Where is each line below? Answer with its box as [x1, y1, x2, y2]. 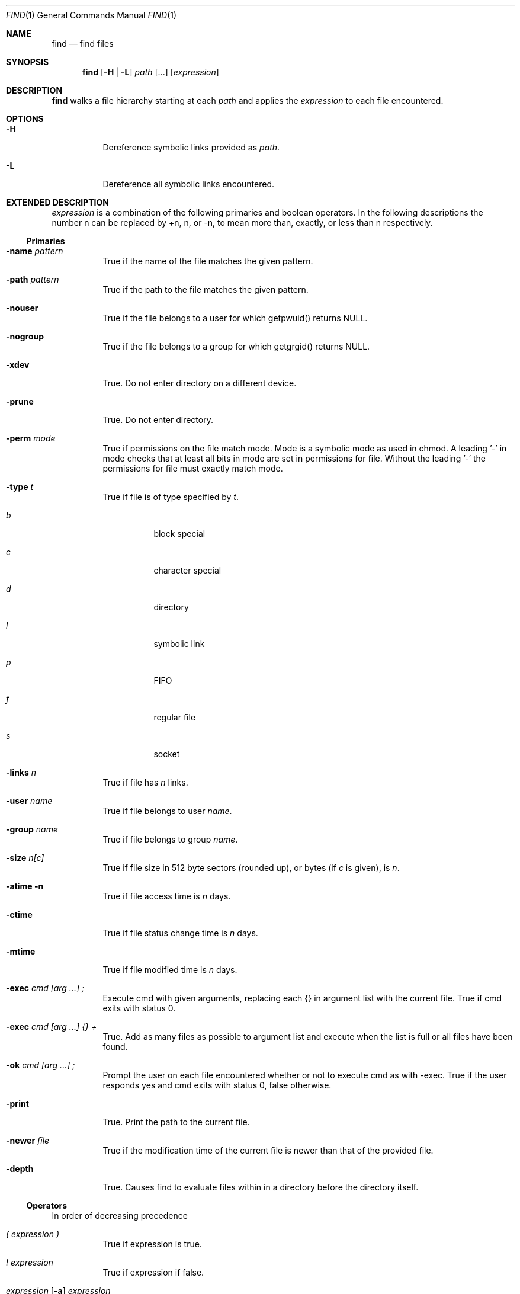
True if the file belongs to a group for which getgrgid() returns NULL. [102, 341, 370, 351]
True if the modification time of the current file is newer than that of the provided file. [102, 1145, 434, 1155]
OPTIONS [6, 114, 44, 124]
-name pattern [6, 246, 63, 256]
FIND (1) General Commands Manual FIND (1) [6, 10, 177, 20]
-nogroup [6, 331, 44, 341]
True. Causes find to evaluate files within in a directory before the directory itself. [102, 1182, 419, 1192]
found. [102, 1042, 128, 1052]
